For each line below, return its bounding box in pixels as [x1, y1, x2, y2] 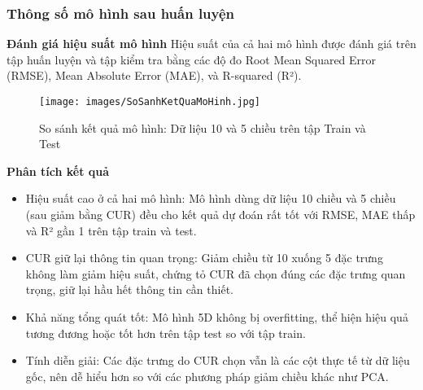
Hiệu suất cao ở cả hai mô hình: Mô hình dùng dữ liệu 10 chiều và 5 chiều [25, 190, 396, 207]
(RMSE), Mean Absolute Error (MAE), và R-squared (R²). [7, 67, 302, 84]
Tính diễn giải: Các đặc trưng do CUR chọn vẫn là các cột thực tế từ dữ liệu [25, 352, 410, 369]
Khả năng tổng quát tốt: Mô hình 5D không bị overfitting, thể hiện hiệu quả [25, 309, 408, 325]
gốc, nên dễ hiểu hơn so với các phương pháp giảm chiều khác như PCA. [25, 367, 389, 384]
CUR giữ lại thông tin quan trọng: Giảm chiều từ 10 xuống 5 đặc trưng [25, 249, 383, 266]
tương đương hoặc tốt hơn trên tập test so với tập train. [25, 324, 306, 341]
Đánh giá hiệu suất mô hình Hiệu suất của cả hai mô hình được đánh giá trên [7, 35, 416, 52]
